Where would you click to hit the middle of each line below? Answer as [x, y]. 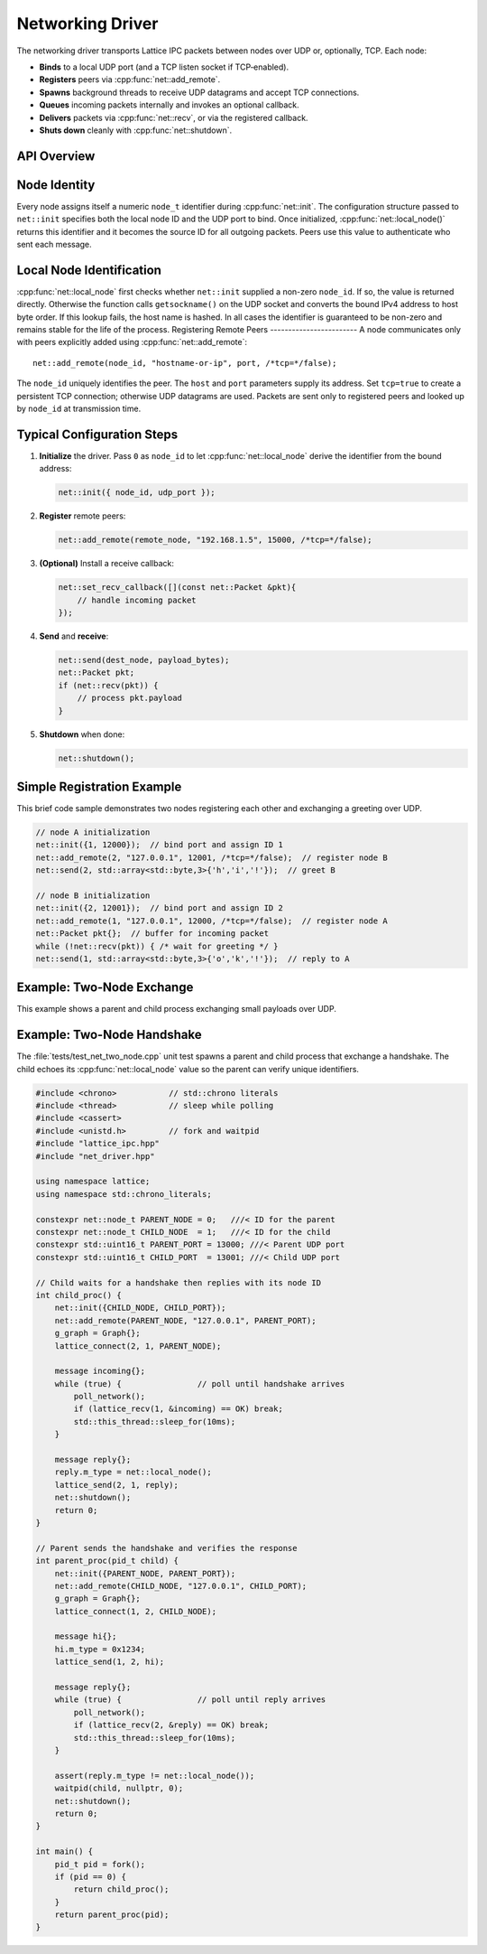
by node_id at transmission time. [79, 409]
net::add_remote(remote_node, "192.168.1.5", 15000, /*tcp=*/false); [215, 540]
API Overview [56, 156]
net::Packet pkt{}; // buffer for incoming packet [152, 934]
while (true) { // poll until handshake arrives [200, 1384]
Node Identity [56, 185]
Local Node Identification [89, 270]
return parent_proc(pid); [112, 1915]
